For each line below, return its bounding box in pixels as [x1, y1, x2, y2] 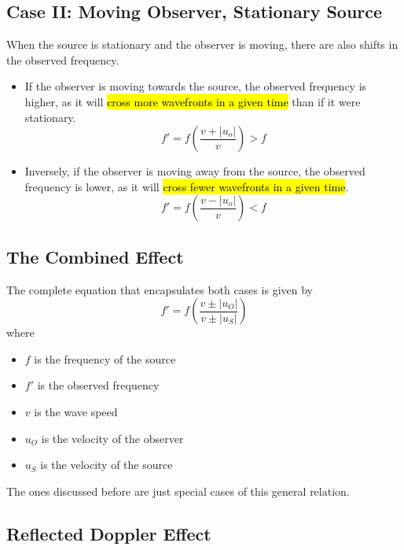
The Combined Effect [6, 244, 184, 268]
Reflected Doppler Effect [6, 521, 211, 545]
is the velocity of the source [40, 456, 173, 473]
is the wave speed [34, 403, 118, 419]
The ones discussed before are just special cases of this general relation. [6, 482, 350, 499]
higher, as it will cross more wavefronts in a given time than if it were [24, 93, 361, 109]
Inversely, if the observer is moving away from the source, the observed [24, 163, 365, 179]
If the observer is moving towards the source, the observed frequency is [24, 78, 367, 94]
